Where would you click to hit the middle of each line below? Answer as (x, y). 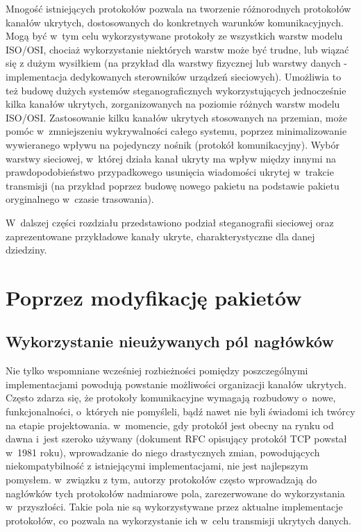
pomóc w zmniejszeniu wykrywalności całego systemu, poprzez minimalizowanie (176, 131)
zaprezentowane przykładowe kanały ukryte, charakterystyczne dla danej (160, 236)
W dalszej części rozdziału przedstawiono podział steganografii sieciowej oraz (170, 222)
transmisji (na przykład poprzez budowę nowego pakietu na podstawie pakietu (173, 185)
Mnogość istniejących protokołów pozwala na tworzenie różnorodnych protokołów (178, 8)
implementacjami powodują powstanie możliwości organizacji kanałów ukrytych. (176, 384)
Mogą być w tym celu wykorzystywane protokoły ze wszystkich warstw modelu (174, 36)
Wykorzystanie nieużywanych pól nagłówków (170, 341)
